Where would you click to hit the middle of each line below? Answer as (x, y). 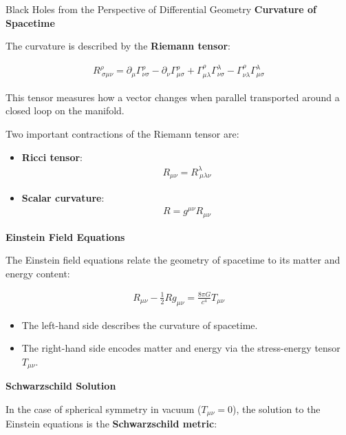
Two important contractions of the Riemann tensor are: (122, 133)
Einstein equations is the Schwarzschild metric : (111, 424)
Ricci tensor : (52, 157)
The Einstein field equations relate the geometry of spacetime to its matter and (173, 260)
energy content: (38, 273)
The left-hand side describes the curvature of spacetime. (140, 325)
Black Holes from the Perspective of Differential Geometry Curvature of (161, 9)
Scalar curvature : (63, 198)
